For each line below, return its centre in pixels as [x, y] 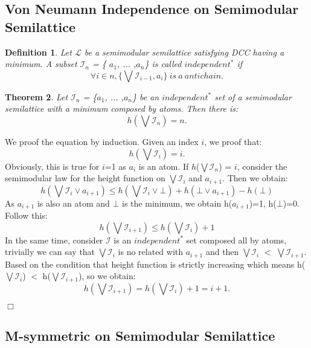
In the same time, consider [54, 240]
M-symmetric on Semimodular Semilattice [140, 336]
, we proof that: [233, 141]
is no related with [151, 252]
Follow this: [26, 215]
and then [222, 252]
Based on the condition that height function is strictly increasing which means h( [155, 264]
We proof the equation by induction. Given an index [102, 141]
